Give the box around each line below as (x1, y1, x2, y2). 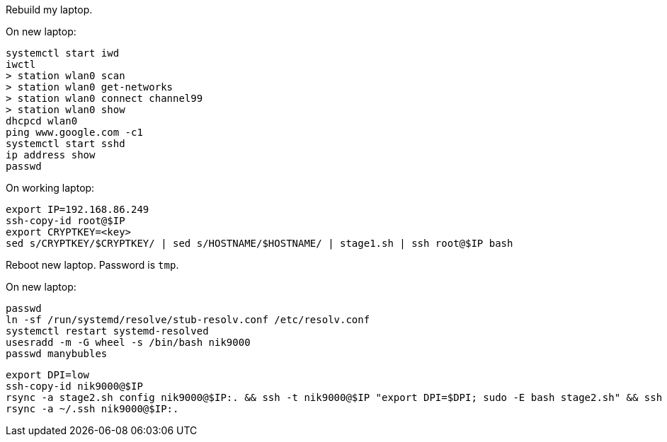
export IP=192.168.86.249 (6, 204, 149, 215)
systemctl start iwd (6, 47, 120, 59)
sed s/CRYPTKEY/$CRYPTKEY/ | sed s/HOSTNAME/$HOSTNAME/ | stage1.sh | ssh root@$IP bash (6, 238, 513, 249)
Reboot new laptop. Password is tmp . (6, 259, 179, 271)
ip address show (6, 149, 96, 161)
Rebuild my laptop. (6, 4, 93, 16)
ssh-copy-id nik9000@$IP (6, 380, 143, 392)
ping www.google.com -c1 (6, 127, 143, 138)
